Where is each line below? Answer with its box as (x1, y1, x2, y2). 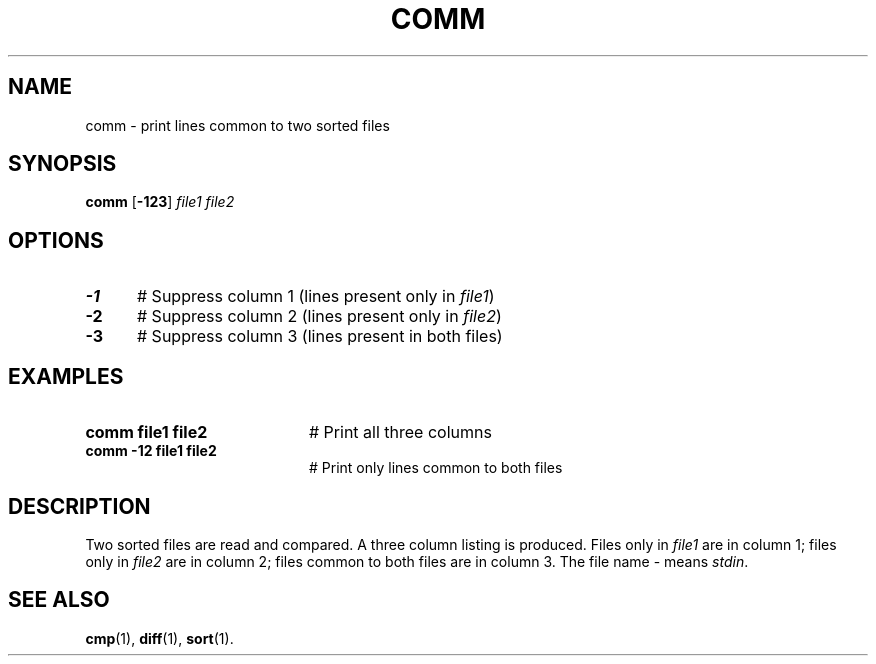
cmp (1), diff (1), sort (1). (85, 629, 234, 647)
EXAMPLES (8, 363, 124, 389)
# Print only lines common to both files (309, 459, 563, 477)
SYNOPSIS (8, 151, 117, 177)
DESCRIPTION (8, 493, 151, 519)
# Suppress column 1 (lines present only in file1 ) (136, 286, 495, 307)
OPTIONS (8, 227, 104, 253)
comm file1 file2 (85, 422, 208, 443)
